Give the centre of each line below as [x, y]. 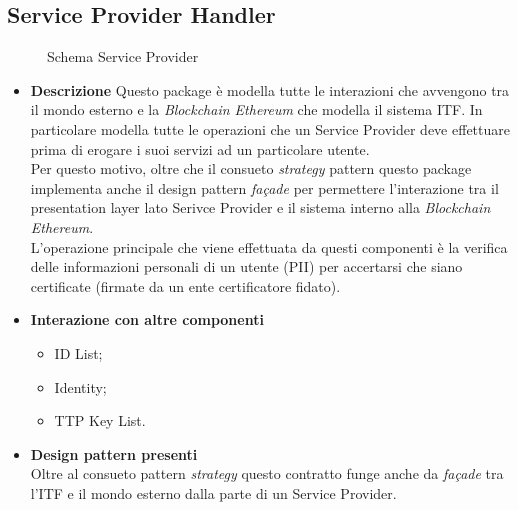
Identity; [80, 386]
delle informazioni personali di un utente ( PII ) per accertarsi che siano [246, 266]
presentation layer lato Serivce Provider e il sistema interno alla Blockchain [260, 207]
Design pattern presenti [114, 453]
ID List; [78, 352]
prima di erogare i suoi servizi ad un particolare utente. [200, 148]
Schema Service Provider [123, 56]
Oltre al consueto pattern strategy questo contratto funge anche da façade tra [267, 473]
